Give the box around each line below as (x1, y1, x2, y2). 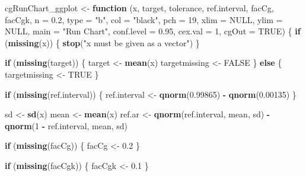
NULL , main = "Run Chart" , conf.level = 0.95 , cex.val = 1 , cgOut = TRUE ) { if (5, 25, 301, 37)
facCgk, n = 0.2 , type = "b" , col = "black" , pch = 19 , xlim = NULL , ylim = (5, 13, 283, 25)
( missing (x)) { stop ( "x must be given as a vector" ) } (5, 36, 200, 49)
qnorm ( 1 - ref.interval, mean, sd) (5, 119, 128, 132)
